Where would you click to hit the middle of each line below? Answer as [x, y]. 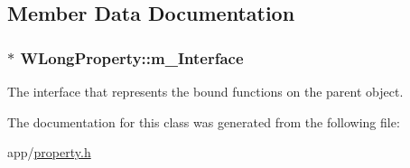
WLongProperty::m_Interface [132, 57]
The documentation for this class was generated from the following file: [204, 121]
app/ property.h [49, 152]
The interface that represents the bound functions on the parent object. [205, 91]
